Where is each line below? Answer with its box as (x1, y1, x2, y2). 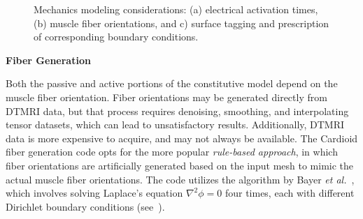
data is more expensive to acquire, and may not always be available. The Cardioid (6, 130, 358, 145)
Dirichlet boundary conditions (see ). (6, 199, 165, 213)
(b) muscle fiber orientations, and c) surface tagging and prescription (34, 15, 329, 30)
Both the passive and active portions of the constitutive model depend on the (6, 76, 338, 91)
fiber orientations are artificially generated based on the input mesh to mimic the (6, 158, 354, 172)
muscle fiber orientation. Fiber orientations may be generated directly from (6, 89, 327, 104)
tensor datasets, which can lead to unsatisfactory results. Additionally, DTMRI (6, 117, 345, 132)
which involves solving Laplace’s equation (6, 186, 183, 200)
